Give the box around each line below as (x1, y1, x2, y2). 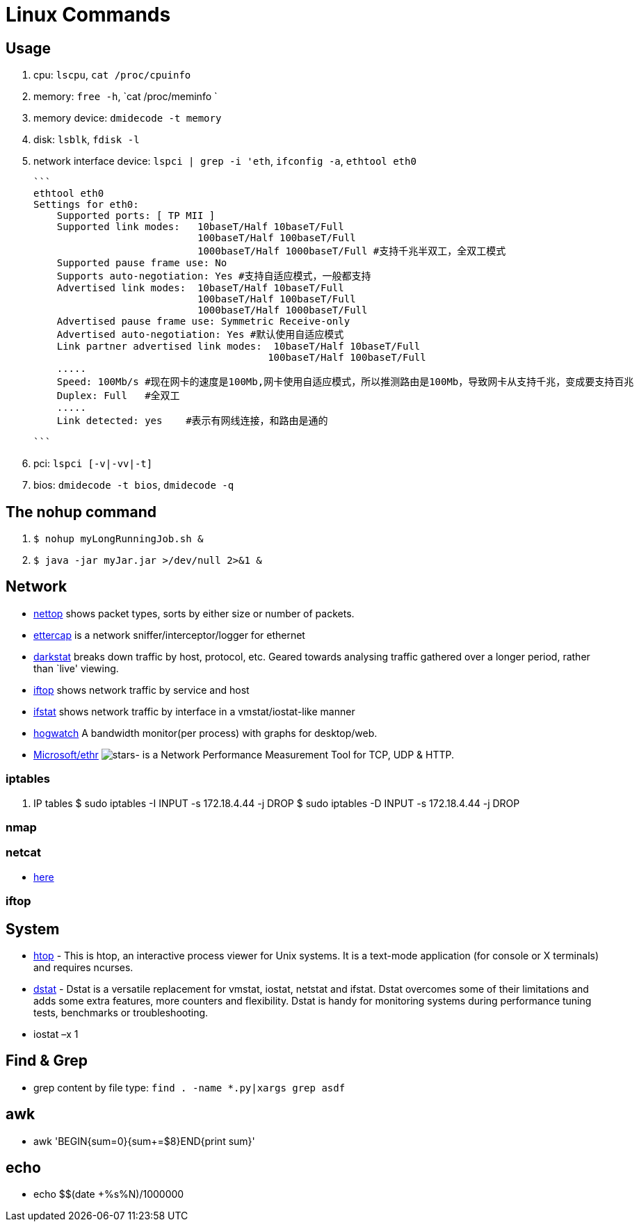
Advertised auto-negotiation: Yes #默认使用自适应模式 (56, 329, 344, 341)
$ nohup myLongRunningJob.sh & (33, 533, 204, 545)
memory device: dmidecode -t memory (33, 112, 222, 124)
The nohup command (6, 503, 156, 521)
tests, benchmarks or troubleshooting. (33, 1006, 209, 1018)
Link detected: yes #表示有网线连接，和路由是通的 (56, 415, 328, 427)
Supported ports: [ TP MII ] (56, 210, 216, 222)
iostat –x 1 (33, 1027, 79, 1040)
